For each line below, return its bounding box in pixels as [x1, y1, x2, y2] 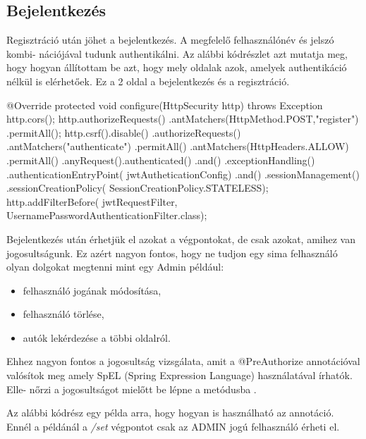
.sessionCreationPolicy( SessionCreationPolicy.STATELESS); [6, 180, 269, 195]
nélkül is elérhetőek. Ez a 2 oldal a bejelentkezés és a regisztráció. [6, 73, 290, 88]
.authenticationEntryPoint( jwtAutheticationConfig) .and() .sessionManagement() [6, 166, 360, 181]
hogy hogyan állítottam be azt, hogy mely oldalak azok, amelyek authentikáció [6, 60, 347, 75]
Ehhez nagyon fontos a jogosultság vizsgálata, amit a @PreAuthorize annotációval [6, 354, 360, 369]
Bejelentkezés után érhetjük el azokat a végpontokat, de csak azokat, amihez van [6, 231, 355, 246]
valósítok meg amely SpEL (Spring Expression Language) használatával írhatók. [6, 368, 353, 383]
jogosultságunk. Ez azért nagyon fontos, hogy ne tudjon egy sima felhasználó [6, 245, 338, 260]
